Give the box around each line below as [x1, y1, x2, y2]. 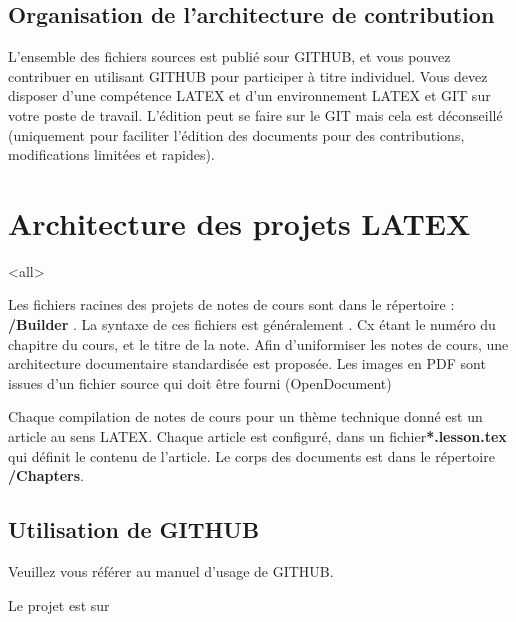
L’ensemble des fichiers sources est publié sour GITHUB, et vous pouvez [8, 46, 451, 67]
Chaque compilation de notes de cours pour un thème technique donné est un [8, 406, 483, 427]
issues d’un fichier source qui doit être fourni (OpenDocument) [8, 372, 392, 393]
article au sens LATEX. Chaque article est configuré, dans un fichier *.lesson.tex [8, 426, 507, 447]
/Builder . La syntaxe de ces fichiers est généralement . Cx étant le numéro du [8, 314, 496, 335]
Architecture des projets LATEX [8, 202, 471, 243]
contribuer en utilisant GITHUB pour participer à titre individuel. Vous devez [8, 65, 488, 86]
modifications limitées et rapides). [8, 144, 215, 165]
